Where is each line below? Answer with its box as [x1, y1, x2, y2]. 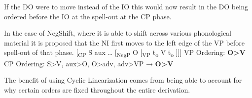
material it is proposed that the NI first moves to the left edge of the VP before [4, 37, 245, 48]
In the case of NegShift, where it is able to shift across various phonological [4, 28, 232, 38]
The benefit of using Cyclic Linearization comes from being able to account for [4, 75, 242, 85]
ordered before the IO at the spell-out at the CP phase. [4, 11, 172, 21]
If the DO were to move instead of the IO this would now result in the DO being [4, 1, 248, 11]
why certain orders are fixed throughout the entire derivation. [4, 84, 190, 95]
